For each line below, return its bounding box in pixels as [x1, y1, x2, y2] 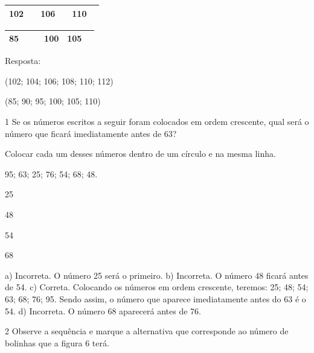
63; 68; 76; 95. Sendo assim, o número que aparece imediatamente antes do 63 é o [5, 292, 306, 305]
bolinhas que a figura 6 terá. [5, 336, 109, 349]
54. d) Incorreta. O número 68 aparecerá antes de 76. [5, 304, 201, 317]
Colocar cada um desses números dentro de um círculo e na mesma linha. [5, 147, 276, 160]
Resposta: [5, 54, 41, 67]
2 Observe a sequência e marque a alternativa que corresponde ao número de [5, 325, 289, 337]
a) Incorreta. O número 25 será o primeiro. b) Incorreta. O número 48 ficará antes [5, 269, 309, 281]
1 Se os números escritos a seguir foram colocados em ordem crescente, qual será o [5, 115, 309, 127]
